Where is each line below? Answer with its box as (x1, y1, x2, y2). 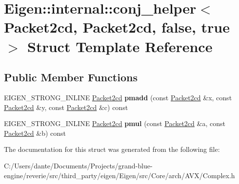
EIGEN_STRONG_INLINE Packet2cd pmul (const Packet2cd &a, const (4, 118, 225, 129)
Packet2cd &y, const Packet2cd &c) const (4, 102, 128, 112)
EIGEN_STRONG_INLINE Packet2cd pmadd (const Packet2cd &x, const (4, 92, 232, 102)
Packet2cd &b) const (4, 128, 66, 138)
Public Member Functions (4, 70, 138, 85)
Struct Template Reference (27, 36, 213, 56)
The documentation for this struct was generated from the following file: (4, 144, 220, 154)
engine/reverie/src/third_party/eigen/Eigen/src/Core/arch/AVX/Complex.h (4, 170, 235, 180)
